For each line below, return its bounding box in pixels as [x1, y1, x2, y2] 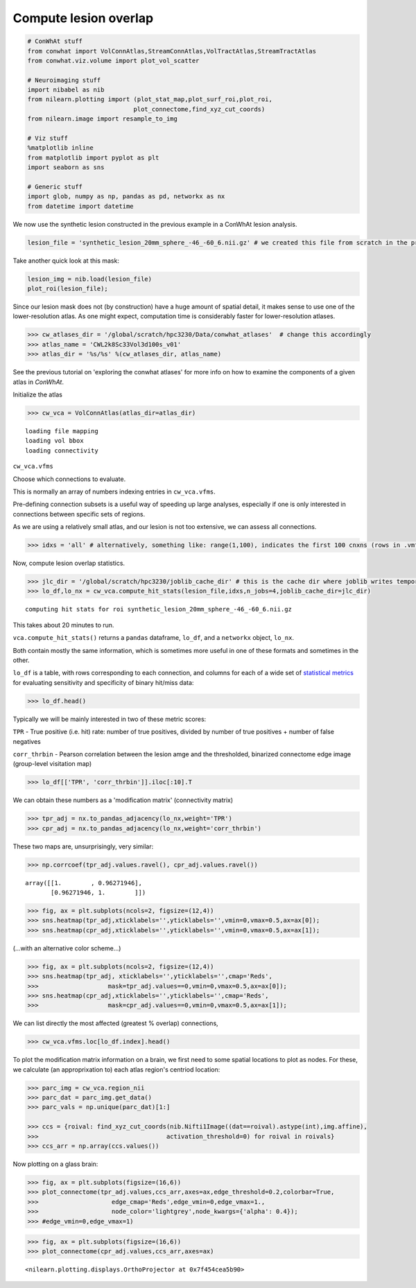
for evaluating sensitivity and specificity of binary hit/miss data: [12, 678, 194, 686]
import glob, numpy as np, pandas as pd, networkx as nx [27, 193, 225, 200]
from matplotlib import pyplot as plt [27, 153, 159, 162]
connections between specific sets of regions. [12, 510, 146, 518]
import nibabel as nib [27, 86, 105, 94]
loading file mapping [25, 427, 98, 435]
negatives [12, 737, 41, 745]
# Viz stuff [27, 134, 69, 142]
